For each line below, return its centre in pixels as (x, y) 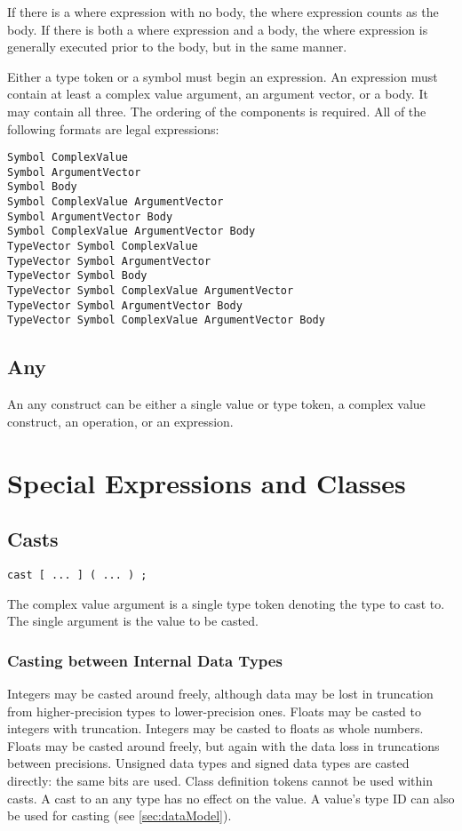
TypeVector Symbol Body (77, 276)
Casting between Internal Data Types (145, 660)
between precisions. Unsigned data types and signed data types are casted (208, 763)
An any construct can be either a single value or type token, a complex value (216, 404)
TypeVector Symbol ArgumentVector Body (125, 305)
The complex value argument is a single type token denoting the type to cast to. (226, 603)
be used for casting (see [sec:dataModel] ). (119, 815)
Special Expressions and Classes (207, 482)
